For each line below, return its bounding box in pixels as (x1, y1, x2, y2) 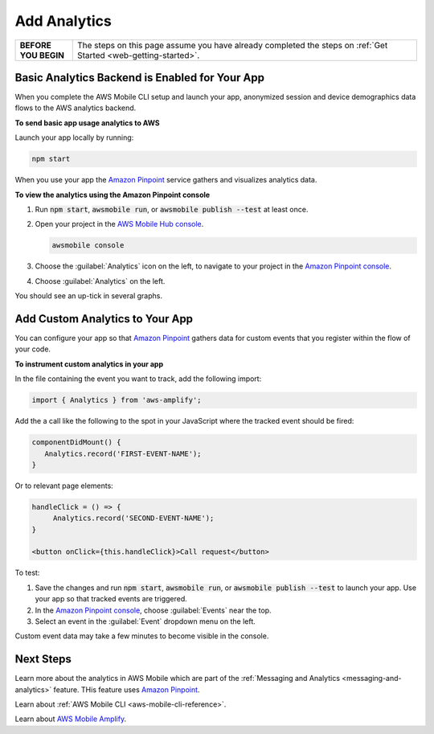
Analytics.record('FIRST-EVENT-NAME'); (44, 449, 202, 458)
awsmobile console (51, 241, 125, 250)
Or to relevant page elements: (14, 481, 114, 490)
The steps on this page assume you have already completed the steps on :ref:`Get (76, 39, 388, 51)
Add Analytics (14, 12, 112, 30)
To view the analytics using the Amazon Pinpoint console (14, 190, 211, 199)
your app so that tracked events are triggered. (35, 594, 188, 604)
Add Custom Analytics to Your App (14, 312, 193, 326)
